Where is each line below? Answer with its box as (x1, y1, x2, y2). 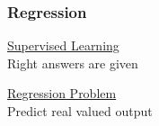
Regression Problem (7, 84, 117, 103)
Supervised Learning (7, 36, 119, 55)
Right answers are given (7, 53, 138, 72)
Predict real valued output (7, 102, 153, 120)
